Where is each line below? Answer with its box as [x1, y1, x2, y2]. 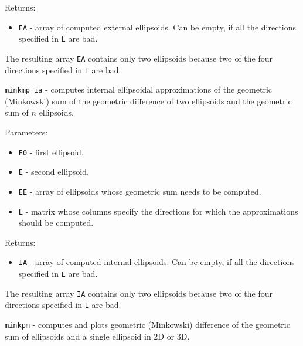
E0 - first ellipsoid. [18, 145, 84, 158]
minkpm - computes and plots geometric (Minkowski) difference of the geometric [5, 318, 290, 331]
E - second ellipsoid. [18, 165, 89, 178]
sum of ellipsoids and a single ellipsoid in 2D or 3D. [5, 330, 190, 342]
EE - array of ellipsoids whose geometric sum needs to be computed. [18, 185, 261, 197]
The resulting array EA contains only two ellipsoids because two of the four [5, 52, 273, 64]
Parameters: [5, 126, 48, 138]
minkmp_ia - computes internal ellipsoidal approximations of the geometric [5, 83, 273, 96]
